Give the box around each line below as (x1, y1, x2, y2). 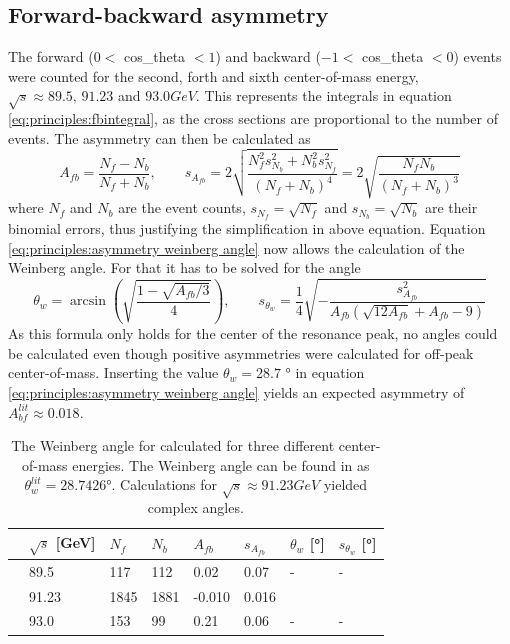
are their (424, 197, 478, 218)
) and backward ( (215, 46, 321, 67)
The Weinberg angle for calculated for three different (11, 435, 335, 456)
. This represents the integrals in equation (195, 85, 452, 106)
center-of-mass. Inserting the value (8, 362, 219, 383)
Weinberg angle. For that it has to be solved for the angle (8, 257, 361, 278)
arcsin (70, 294, 106, 309)
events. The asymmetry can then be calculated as (8, 127, 311, 148)
